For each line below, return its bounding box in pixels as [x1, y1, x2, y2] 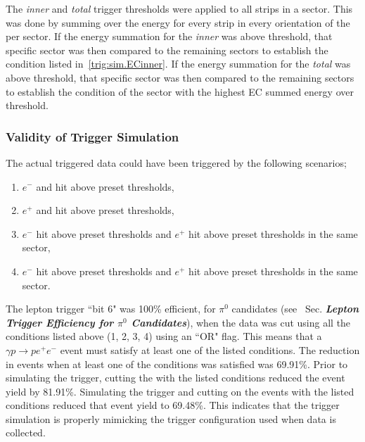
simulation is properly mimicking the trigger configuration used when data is [6, 411, 336, 426]
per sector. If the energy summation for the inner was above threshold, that [6, 29, 333, 44]
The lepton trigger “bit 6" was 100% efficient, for [6, 301, 216, 316]
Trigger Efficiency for [6, 315, 114, 329]
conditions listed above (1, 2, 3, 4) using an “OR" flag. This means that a [6, 329, 322, 343]
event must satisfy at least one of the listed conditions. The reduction [60, 342, 360, 357]
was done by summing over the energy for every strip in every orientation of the [6, 15, 350, 30]
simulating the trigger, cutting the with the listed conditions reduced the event [6, 370, 345, 385]
